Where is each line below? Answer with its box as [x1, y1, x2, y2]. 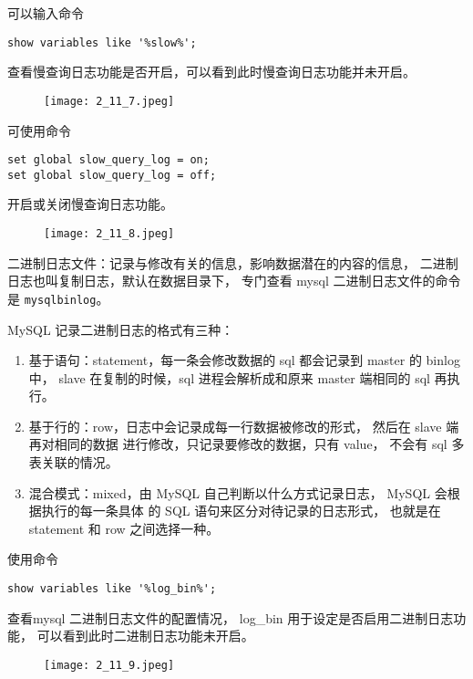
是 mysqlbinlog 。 [7, 288, 109, 308]
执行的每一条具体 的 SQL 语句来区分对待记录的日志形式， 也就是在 [41, 501, 441, 520]
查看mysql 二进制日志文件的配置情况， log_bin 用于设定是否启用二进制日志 [7, 608, 454, 627]
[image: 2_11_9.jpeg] [44, 658, 175, 672]
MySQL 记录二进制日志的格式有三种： [7, 319, 234, 339]
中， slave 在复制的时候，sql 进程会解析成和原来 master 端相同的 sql [28, 368, 430, 387]
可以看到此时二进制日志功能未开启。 [36, 626, 254, 645]
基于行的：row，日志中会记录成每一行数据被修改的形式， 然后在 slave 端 [28, 416, 459, 435]
